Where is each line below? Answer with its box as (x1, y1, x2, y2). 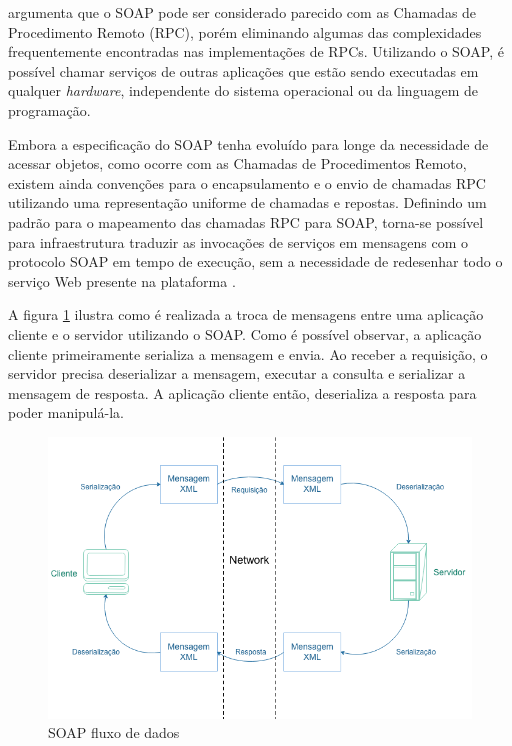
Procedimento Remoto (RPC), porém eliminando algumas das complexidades (8, 21, 482, 42)
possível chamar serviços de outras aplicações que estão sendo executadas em (8, 60, 479, 81)
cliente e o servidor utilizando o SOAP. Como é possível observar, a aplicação (8, 323, 482, 344)
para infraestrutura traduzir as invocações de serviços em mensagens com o (8, 231, 469, 252)
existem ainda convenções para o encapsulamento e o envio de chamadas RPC (8, 172, 486, 193)
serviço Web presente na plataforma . (8, 270, 236, 291)
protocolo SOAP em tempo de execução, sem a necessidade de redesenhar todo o (8, 251, 503, 272)
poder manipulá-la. (8, 402, 124, 423)
